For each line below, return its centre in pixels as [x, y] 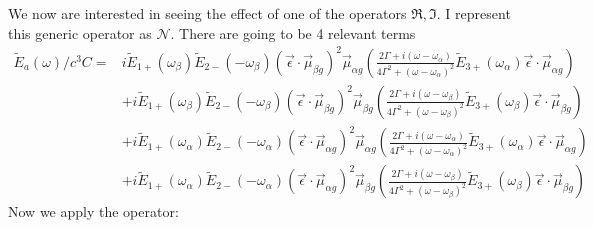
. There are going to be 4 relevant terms [293, 32]
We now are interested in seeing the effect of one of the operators [207, 13]
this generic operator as [80, 32]
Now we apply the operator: [93, 211]
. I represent [473, 13]
